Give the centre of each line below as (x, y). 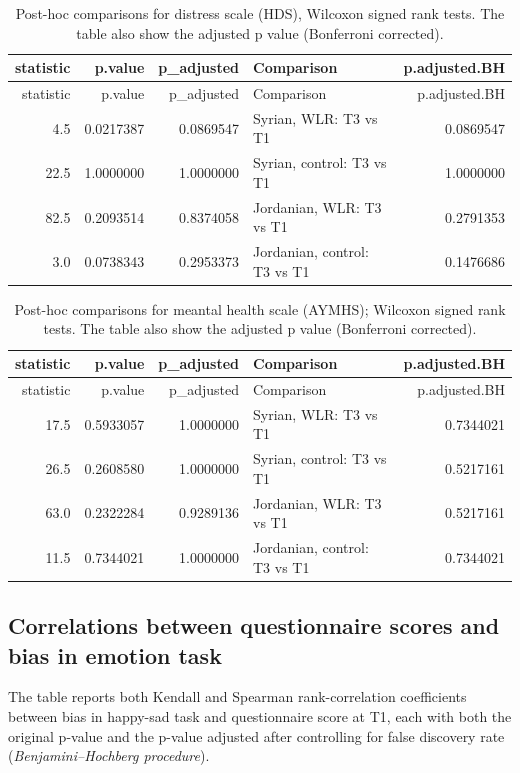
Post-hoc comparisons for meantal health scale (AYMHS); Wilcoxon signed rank (260, 308)
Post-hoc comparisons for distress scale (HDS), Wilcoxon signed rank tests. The (260, 13)
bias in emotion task (115, 654)
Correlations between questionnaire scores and (254, 625)
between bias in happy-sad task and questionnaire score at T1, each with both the (260, 715)
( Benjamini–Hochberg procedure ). (109, 755)
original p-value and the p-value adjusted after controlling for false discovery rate (256, 735)
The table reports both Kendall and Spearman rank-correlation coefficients (237, 696)
